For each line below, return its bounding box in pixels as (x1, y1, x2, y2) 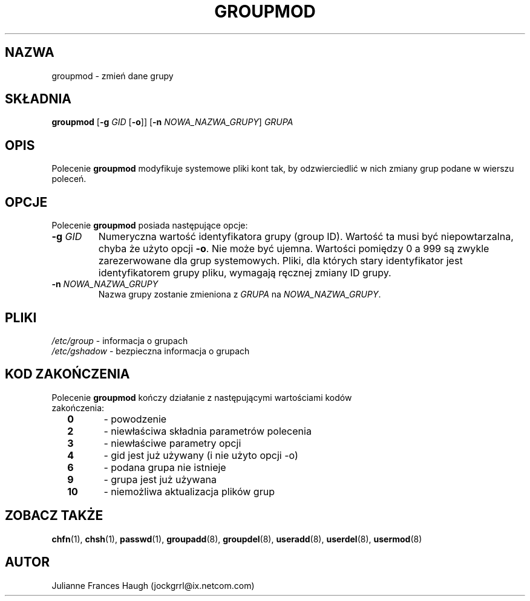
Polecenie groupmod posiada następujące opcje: (51, 220, 248, 231)
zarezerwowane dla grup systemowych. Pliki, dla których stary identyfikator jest (98, 255, 463, 267)
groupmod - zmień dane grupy (51, 70, 174, 81)
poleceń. (51, 174, 87, 184)
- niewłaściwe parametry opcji (103, 437, 241, 449)
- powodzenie (103, 412, 167, 425)
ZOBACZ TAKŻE (5, 508, 103, 524)
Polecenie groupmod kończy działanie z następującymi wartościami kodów (51, 392, 352, 403)
